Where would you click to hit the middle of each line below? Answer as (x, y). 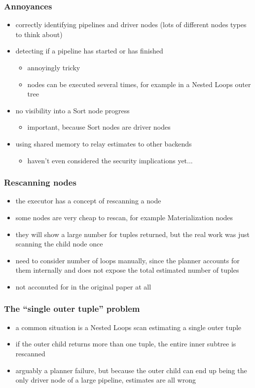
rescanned (30, 353)
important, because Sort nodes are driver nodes (99, 127)
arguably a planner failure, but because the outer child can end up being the (131, 370)
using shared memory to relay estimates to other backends (104, 143)
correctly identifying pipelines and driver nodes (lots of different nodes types (131, 24)
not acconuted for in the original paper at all (83, 286)
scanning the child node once (59, 244)
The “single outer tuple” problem (72, 309)
